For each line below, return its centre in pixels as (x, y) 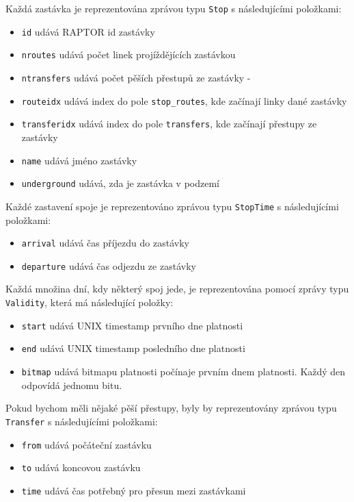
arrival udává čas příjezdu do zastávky (105, 243)
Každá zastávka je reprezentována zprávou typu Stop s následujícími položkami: (174, 8)
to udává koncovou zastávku (81, 467)
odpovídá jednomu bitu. (72, 385)
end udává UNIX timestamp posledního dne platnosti (133, 348)
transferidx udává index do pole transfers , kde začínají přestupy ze (169, 124)
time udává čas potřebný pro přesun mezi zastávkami (134, 490)
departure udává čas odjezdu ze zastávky (109, 265)
